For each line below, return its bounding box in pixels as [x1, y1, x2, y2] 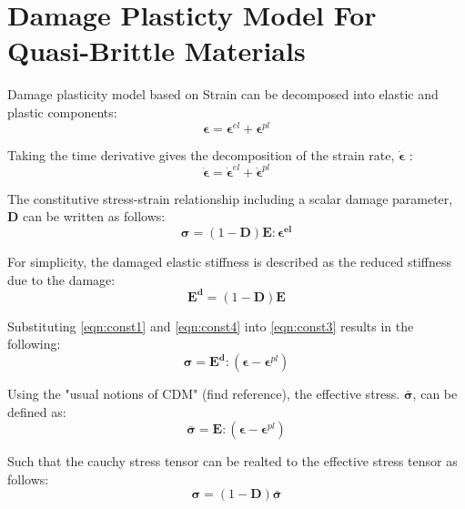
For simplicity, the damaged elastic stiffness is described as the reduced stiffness [7, 252, 451, 271]
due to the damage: [7, 270, 116, 289]
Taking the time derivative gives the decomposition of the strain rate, [7, 145, 395, 164]
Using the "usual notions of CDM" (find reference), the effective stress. [7, 384, 400, 403]
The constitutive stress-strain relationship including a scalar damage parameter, [7, 188, 453, 208]
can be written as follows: [23, 207, 166, 226]
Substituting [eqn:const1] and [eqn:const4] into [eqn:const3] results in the [7, 316, 414, 335]
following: [7, 334, 61, 353]
